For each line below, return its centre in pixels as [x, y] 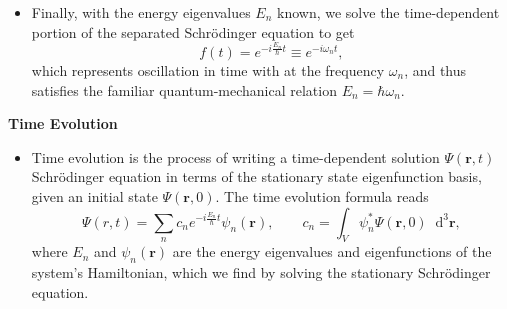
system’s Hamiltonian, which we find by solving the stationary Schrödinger [261, 272]
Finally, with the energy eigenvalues [141, 12]
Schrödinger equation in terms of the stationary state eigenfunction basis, [256, 176]
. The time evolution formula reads [322, 195]
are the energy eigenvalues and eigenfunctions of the [332, 251]
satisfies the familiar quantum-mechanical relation [184, 89]
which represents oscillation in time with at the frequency [208, 70]
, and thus [435, 70]
